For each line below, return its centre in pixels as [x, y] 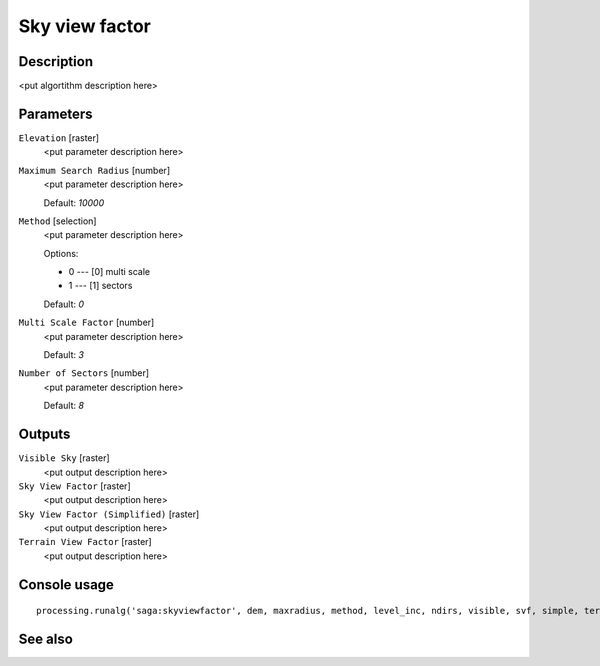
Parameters [55, 113]
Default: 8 [64, 406]
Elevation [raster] [59, 137]
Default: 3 [64, 355]
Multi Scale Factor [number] [86, 322]
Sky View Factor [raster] [74, 486]
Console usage [66, 584]
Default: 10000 [74, 202]
